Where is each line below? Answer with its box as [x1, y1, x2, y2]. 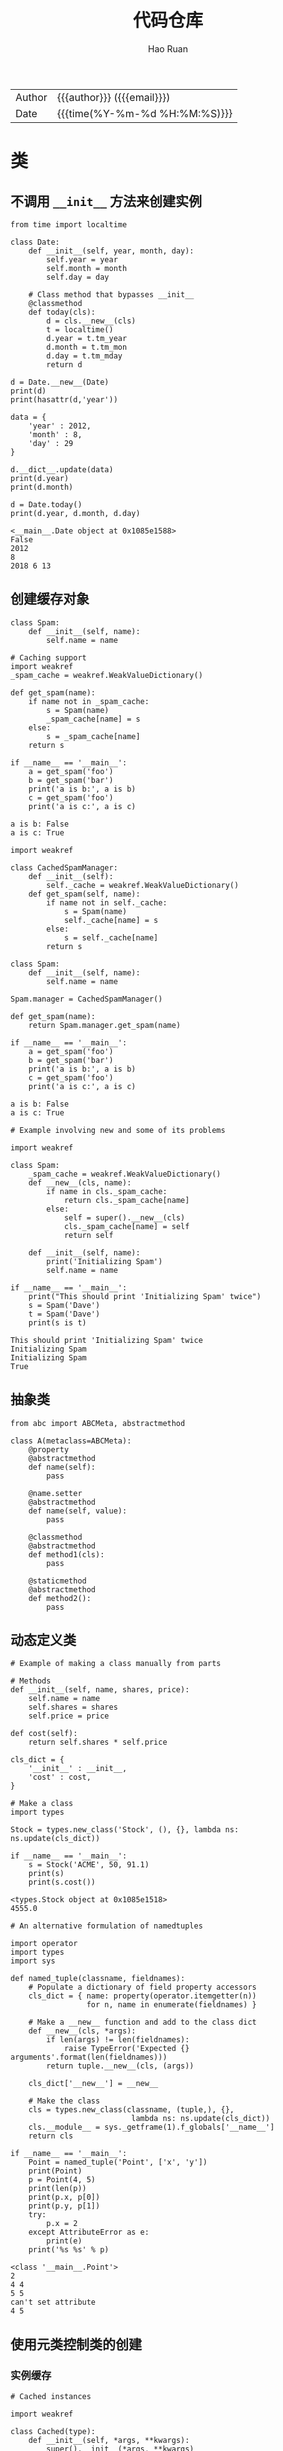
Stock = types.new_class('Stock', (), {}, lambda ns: [10, 1825, 240, 1835]
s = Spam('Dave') [28, 1300, 101, 1310]
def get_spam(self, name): [28, 889, 141, 899]
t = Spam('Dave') [28, 1309, 101, 1319]
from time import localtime [10, 219, 128, 230]
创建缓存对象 [10, 591, 90, 608]
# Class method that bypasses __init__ [28, 289, 195, 300]
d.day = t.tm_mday [46, 351, 123, 361]
